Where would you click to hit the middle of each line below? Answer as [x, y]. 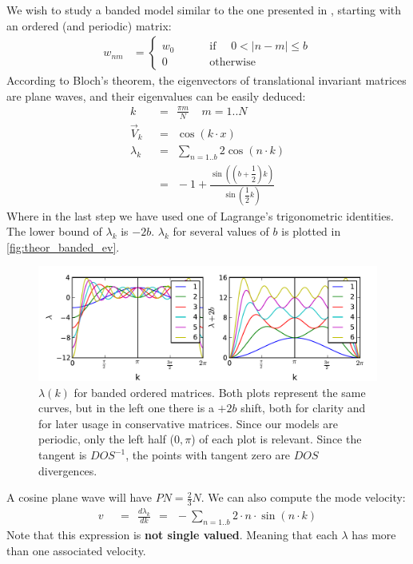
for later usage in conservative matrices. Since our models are [189, 423]
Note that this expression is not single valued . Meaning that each [172, 535]
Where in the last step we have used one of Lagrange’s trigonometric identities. [200, 215]
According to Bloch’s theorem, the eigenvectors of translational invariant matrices [206, 80]
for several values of [221, 231]
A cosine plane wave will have [79, 497]
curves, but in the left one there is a [126, 408]
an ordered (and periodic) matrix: [89, 25]
